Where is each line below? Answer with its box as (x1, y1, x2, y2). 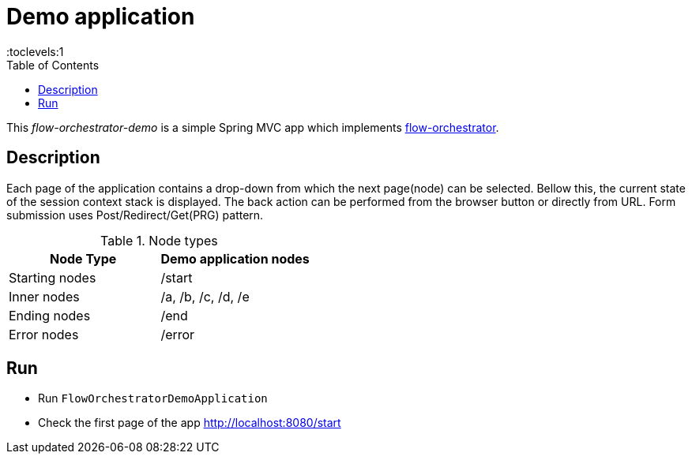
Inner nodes (9, 288, 80, 305)
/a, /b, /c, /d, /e (160, 288, 250, 305)
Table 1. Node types (100, 232, 218, 249)
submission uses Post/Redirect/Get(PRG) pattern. (6, 208, 264, 222)
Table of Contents (6, 58, 100, 72)
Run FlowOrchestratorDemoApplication (38, 391, 268, 406)
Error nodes (9, 326, 79, 342)
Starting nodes (9, 269, 96, 286)
